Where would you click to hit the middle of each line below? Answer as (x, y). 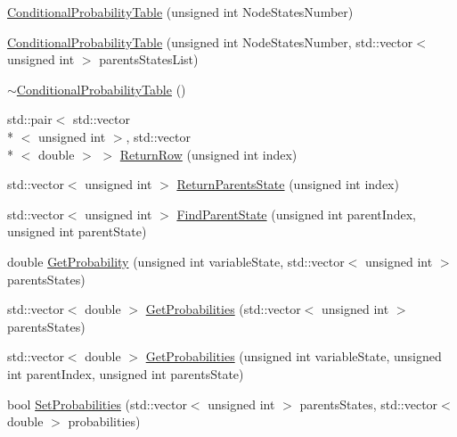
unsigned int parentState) (77, 231)
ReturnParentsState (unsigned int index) (288, 184)
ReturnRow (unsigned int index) (208, 154)
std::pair (30, 119)
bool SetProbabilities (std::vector (97, 404)
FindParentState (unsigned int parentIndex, (296, 214)
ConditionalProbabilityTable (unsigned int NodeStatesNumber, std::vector (210, 41)
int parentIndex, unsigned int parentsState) (126, 373)
